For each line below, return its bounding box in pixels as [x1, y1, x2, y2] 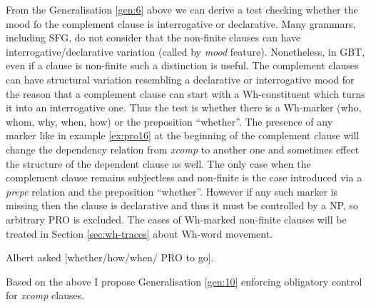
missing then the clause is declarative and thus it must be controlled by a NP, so [6, 198, 358, 213]
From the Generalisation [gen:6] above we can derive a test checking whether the [6, 2, 358, 16]
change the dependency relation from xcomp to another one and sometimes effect [6, 141, 360, 156]
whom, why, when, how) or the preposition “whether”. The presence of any [6, 114, 333, 129]
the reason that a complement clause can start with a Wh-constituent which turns [6, 86, 365, 101]
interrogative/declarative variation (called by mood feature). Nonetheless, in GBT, [6, 44, 365, 59]
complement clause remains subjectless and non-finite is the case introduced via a [6, 170, 362, 185]
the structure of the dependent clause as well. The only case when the [6, 156, 311, 171]
